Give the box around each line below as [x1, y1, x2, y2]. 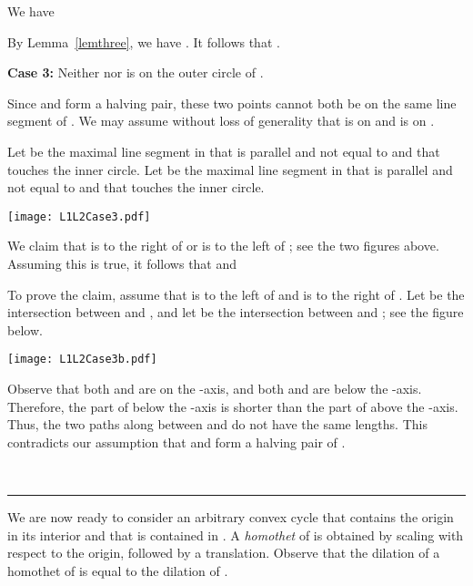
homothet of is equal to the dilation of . [7, 560, 228, 580]
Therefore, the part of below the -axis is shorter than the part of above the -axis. [7, 396, 458, 416]
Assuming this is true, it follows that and [7, 254, 237, 272]
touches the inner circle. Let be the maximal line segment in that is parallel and [7, 159, 453, 179]
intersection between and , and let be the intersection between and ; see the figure [7, 303, 464, 322]
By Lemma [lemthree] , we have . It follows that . [7, 32, 280, 51]
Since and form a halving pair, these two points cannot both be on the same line [7, 93, 457, 112]
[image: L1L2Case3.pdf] [7, 210, 151, 223]
